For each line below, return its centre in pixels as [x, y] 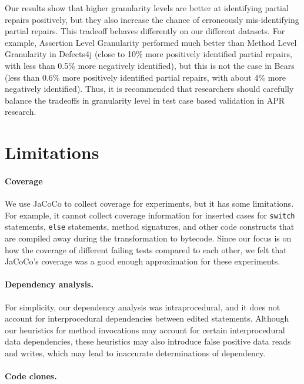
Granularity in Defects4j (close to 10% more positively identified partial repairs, [148, 54]
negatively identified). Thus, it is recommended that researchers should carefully [149, 89]
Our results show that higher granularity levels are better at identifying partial [147, 8]
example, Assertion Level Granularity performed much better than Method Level [151, 42]
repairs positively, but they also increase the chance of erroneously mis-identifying [152, 19]
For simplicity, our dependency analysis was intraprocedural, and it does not [143, 307]
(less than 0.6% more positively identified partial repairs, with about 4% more [146, 77]
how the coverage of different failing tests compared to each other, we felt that [146, 249]
